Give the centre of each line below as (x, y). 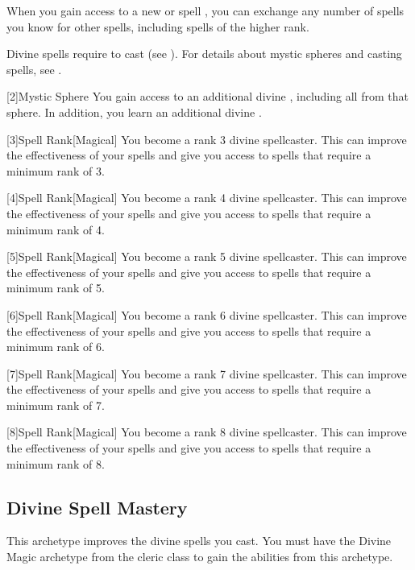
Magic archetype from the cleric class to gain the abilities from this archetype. (200, 557)
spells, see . (34, 69)
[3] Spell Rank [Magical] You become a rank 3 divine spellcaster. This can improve (207, 139)
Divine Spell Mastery (97, 507)
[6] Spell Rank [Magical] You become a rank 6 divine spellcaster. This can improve (207, 314)
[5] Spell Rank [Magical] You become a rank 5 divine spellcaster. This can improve (207, 256)
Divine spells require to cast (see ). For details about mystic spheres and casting (204, 54)
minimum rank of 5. (56, 288)
